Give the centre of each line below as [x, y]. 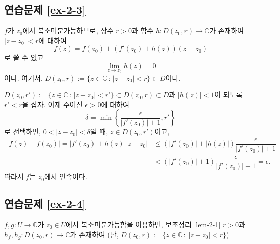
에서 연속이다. [66, 177]
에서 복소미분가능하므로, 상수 [68, 30]
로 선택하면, [22, 132]
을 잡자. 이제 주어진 [52, 104]
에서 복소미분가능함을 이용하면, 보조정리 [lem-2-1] [143, 224]
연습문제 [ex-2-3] [45, 9]
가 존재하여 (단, [94, 234]
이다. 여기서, [23, 77]
